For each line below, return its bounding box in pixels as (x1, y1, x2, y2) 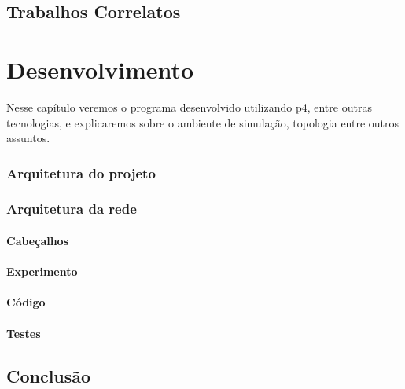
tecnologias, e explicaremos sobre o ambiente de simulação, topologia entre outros (6, 114, 399, 130)
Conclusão (6, 363, 91, 387)
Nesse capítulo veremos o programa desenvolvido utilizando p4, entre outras (6, 98, 372, 115)
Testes (6, 325, 41, 341)
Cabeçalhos (6, 232, 69, 248)
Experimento (6, 263, 78, 280)
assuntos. (6, 130, 50, 146)
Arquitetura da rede (6, 199, 137, 218)
